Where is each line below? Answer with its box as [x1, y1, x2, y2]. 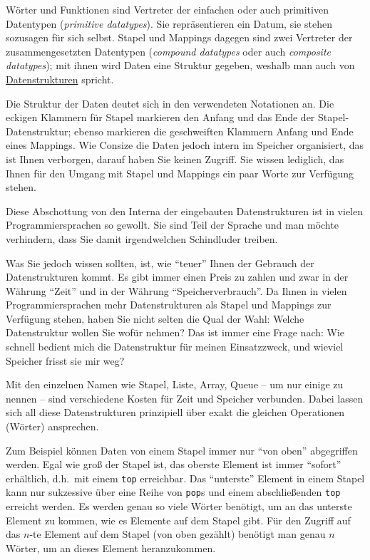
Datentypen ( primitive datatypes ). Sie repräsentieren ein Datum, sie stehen [6, 16, 332, 31]
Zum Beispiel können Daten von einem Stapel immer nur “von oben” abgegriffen [6, 442, 358, 457]
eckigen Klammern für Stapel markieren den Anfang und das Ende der [6, 110, 315, 125]
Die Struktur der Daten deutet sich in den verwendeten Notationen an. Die [6, 95, 334, 110]
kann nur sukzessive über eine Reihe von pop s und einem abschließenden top [6, 484, 341, 499]
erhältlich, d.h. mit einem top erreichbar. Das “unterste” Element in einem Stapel [6, 470, 365, 485]
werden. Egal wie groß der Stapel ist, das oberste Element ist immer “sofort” [6, 457, 341, 472]
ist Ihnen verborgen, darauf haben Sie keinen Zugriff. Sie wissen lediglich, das [6, 151, 344, 166]
